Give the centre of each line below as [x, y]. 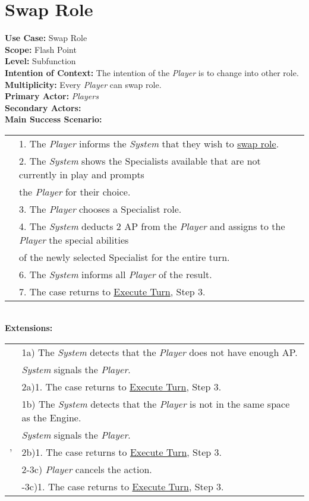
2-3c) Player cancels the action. [87, 470]
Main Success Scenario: [53, 119]
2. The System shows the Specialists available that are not [140, 160]
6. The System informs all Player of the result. [116, 274]
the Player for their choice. [75, 191]
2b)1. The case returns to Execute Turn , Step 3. [122, 452]
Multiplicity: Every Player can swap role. [83, 84]
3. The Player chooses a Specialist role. [100, 209]
